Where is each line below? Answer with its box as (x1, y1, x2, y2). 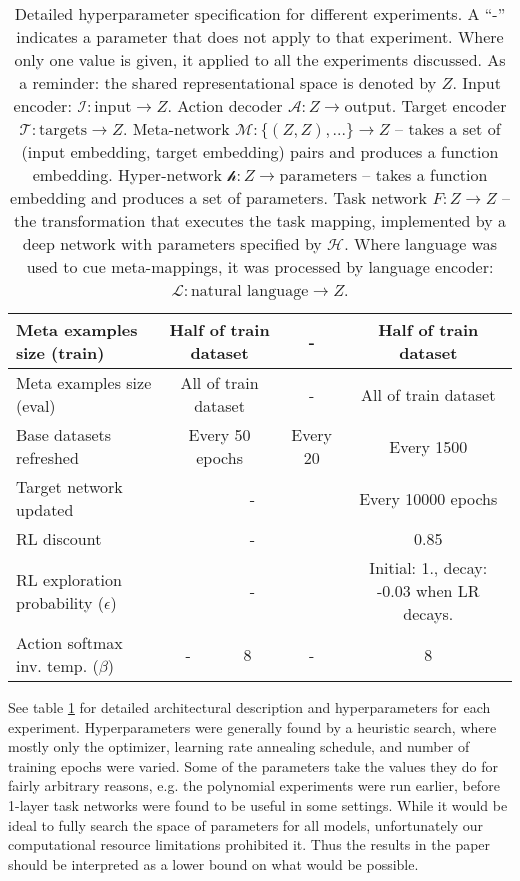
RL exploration (16, 567, 122, 591)
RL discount (16, 527, 102, 550)
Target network (16, 475, 123, 498)
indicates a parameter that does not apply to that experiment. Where (16, 25, 504, 48)
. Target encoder (391, 94, 507, 117)
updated (16, 498, 74, 521)
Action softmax (16, 631, 123, 654)
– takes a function (362, 163, 488, 186)
